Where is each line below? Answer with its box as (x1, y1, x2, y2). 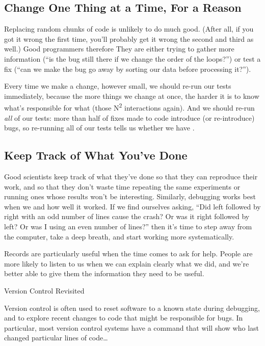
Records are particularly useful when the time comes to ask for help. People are (4, 248, 253, 259)
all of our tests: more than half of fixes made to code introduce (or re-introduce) (4, 112, 255, 123)
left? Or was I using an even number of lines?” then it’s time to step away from (4, 221, 252, 231)
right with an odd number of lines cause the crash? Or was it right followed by (4, 211, 250, 222)
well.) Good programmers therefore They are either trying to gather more (4, 43, 234, 54)
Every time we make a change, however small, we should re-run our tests (4, 81, 231, 91)
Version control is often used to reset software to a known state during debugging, (4, 302, 260, 313)
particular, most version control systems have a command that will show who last (4, 322, 259, 333)
